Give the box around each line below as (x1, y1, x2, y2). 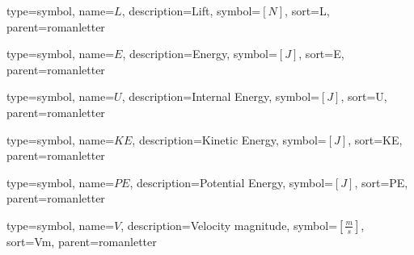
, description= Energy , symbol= (122, 45, 277, 62)
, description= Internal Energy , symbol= (121, 88, 320, 105)
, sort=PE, (354, 173, 408, 190)
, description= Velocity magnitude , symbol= (120, 216, 338, 233)
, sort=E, (298, 45, 344, 62)
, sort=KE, (348, 131, 403, 148)
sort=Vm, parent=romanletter (6, 232, 157, 249)
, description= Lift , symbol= (121, 2, 261, 19)
